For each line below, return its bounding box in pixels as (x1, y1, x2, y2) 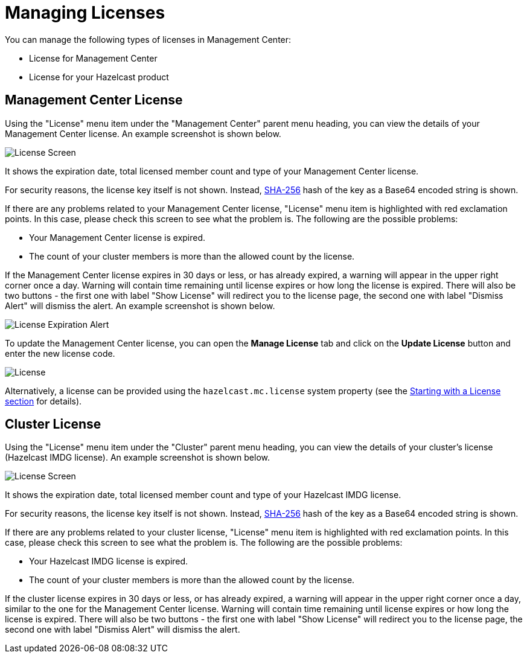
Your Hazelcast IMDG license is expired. (29, 556, 188, 567)
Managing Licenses (5, 2, 165, 23)
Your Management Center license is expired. (29, 232, 206, 243)
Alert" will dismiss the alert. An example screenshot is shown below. (5, 300, 275, 311)
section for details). (5, 395, 82, 406)
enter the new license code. (5, 348, 115, 359)
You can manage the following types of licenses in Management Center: (5, 34, 292, 45)
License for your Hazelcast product (29, 71, 169, 82)
